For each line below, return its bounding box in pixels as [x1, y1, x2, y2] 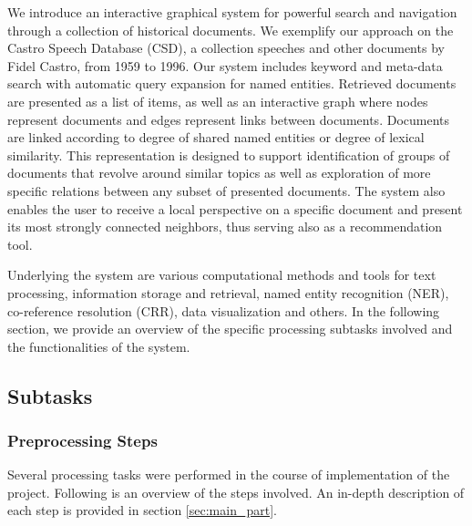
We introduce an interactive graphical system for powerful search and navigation [7, 3, 457, 21]
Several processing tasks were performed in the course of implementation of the [7, 465, 450, 484]
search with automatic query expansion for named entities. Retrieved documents [7, 74, 457, 93]
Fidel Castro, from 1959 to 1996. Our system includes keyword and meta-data [7, 56, 443, 75]
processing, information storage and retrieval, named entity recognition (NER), [7, 283, 449, 302]
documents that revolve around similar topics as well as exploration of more [7, 163, 431, 182]
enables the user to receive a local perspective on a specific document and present [7, 199, 463, 218]
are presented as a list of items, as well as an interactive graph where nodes [7, 91, 428, 110]
